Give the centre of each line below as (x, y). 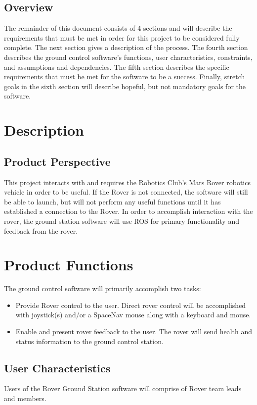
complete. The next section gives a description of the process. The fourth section (126, 47)
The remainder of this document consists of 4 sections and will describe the (118, 28)
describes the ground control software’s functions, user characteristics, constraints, (128, 57)
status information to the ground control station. (89, 341)
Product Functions (69, 265)
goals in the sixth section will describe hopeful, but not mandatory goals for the (125, 86)
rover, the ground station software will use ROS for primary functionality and (122, 221)
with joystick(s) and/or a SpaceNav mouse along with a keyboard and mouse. (133, 315)
